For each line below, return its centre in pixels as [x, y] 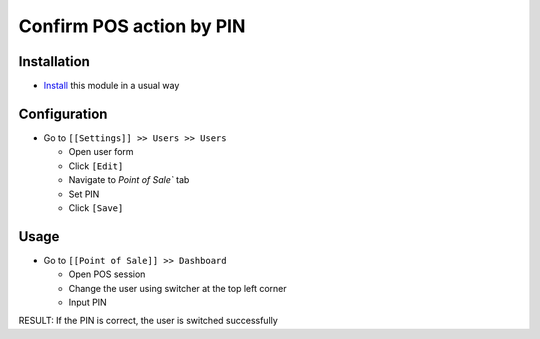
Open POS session [107, 274]
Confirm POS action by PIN [132, 26]
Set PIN [84, 194]
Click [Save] [96, 207]
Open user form [101, 152]
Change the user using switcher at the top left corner [177, 288]
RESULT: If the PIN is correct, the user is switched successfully [148, 321]
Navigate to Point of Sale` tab [129, 180]
